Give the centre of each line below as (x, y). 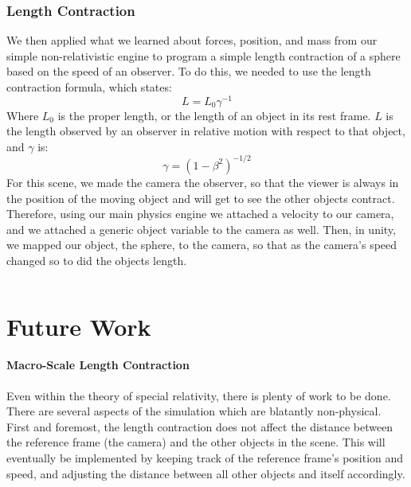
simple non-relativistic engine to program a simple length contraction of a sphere (204, 55)
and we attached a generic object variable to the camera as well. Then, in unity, (201, 229)
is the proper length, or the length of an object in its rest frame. (214, 115)
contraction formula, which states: (89, 87)
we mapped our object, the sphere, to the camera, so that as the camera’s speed (202, 245)
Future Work (79, 326)
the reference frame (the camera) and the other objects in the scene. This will (196, 442)
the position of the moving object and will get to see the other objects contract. (201, 198)
